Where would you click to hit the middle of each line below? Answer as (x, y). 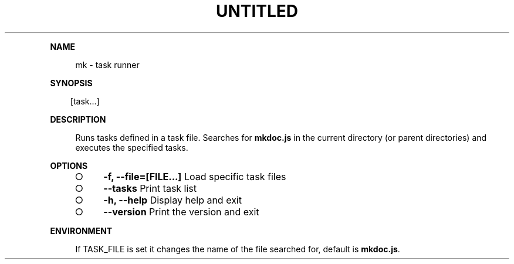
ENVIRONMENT (81, 231)
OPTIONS (69, 165)
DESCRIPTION (78, 119)
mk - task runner (107, 65)
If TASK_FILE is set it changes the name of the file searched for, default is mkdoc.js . (238, 249)
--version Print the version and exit (181, 211)
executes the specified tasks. (132, 147)
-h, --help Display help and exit (173, 200)
